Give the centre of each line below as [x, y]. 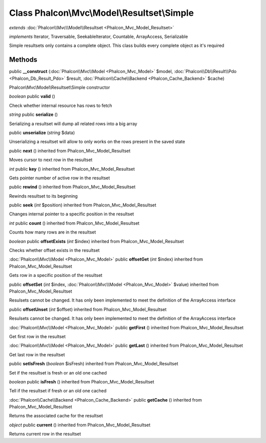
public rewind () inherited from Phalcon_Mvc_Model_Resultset [72, 187]
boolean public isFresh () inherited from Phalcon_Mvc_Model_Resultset [82, 381]
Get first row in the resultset [37, 336]
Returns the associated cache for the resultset [56, 416]
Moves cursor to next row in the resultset [51, 160]
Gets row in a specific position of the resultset [56, 275]
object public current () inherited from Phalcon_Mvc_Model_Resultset [80, 425]
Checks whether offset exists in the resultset [54, 250]
